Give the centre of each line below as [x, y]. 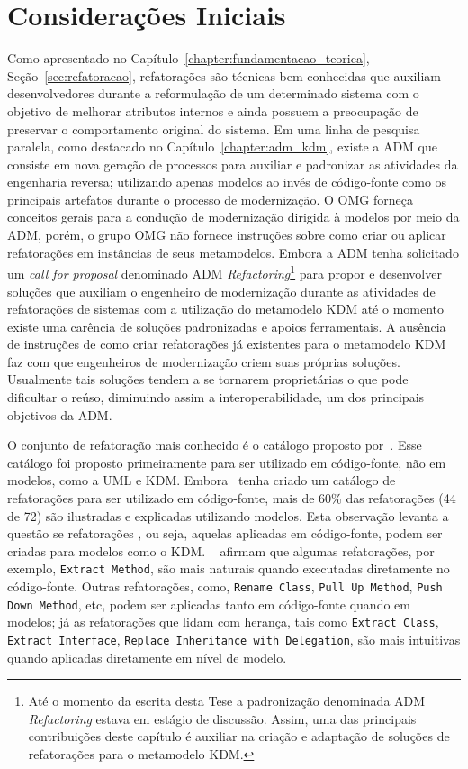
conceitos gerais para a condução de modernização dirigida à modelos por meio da [234, 217]
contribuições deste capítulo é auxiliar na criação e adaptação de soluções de [239, 736]
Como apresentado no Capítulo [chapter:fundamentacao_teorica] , [189, 58]
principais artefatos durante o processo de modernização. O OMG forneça [210, 199]
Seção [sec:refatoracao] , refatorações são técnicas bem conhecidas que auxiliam [224, 75]
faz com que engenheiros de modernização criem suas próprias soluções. [204, 361]
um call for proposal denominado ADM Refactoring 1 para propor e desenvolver [225, 272]
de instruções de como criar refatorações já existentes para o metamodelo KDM [227, 344]
